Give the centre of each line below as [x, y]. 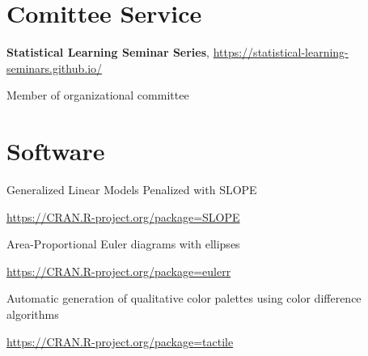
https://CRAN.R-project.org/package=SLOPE [123, 216]
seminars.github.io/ [55, 68]
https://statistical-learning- [281, 52]
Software [56, 151]
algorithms [33, 314]
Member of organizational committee [98, 95]
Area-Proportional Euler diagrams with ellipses [123, 244]
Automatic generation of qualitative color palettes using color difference [184, 298]
